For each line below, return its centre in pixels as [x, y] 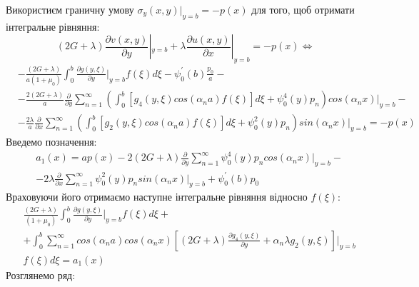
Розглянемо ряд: [41, 275]
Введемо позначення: [51, 142]
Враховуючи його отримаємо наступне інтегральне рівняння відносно [157, 197]
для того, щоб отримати [303, 9]
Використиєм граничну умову [70, 9]
